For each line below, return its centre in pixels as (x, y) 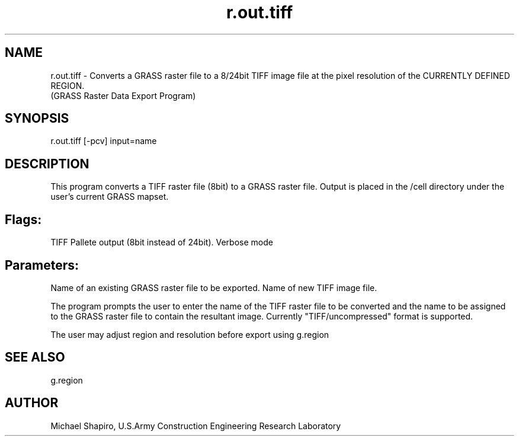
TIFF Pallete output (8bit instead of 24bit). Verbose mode (162, 242)
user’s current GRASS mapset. (110, 197)
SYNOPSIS (37, 119)
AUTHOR (32, 403)
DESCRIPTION (47, 164)
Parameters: (42, 265)
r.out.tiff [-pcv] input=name (104, 141)
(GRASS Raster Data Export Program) (123, 95)
